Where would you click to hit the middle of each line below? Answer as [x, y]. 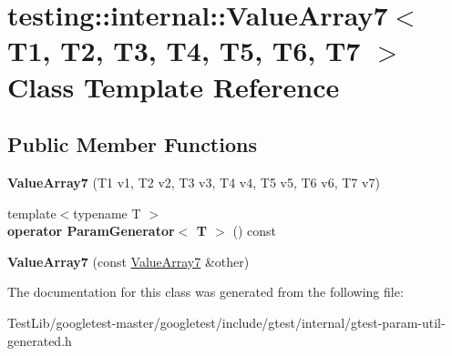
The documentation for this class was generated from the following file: [205, 292]
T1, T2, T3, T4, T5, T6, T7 [184, 51]
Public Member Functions [132, 144]
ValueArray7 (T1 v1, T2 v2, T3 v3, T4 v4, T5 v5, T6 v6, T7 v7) [194, 182]
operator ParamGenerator [91, 231]
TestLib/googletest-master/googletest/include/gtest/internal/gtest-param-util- [226, 322]
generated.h [40, 340]
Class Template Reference [174, 86]
